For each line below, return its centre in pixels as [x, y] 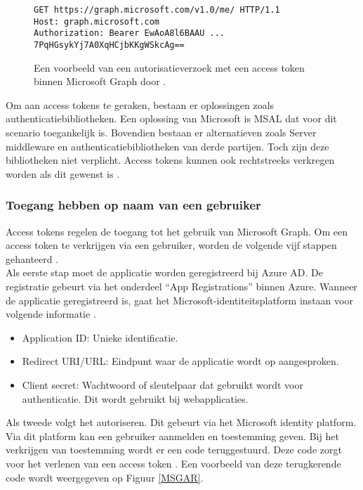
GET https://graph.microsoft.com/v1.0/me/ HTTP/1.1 [157, 10]
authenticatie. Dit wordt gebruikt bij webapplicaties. [135, 398]
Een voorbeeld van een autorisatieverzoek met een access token [169, 67]
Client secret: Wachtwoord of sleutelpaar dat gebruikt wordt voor [163, 384]
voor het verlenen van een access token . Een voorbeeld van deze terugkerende [173, 463]
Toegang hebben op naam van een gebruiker [133, 205]
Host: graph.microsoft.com [97, 21]
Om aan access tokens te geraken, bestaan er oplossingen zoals [140, 104]
